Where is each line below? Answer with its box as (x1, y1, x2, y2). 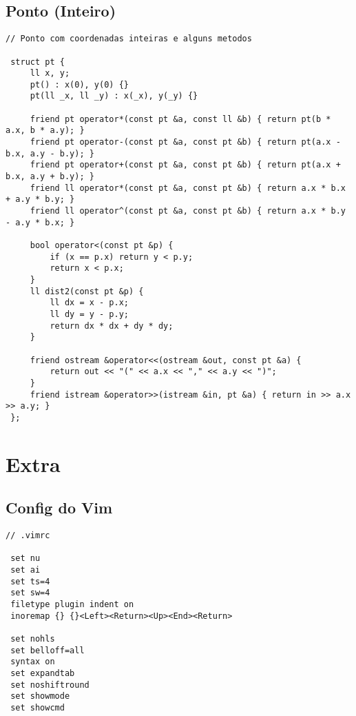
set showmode (10, 691, 70, 702)
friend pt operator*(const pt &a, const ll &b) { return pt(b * (30, 114, 331, 124)
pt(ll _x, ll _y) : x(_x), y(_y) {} (30, 91, 198, 101)
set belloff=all (10, 645, 85, 655)
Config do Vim (6, 497, 113, 518)
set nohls (10, 634, 55, 644)
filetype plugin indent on (10, 600, 134, 610)
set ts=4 (10, 576, 50, 586)
